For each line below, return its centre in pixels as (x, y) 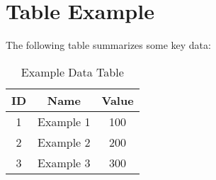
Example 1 (64, 121)
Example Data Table (72, 72)
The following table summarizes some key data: (108, 45)
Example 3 (64, 162)
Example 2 (64, 142)
